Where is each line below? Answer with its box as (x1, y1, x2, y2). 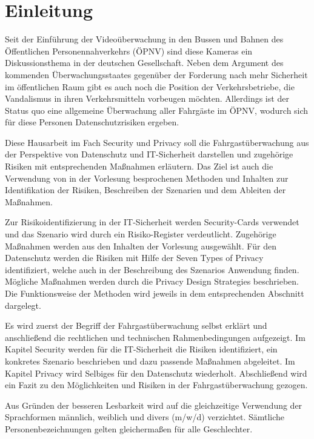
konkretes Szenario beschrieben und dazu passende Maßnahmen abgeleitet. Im (5, 354, 295, 367)
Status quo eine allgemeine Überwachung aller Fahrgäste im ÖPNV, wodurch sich (5, 104, 309, 116)
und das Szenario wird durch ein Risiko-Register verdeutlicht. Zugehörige (5, 228, 276, 240)
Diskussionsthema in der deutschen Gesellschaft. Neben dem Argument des (5, 56, 284, 69)
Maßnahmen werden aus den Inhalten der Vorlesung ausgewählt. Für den (5, 239, 276, 252)
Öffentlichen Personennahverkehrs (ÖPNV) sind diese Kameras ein (5, 44, 253, 57)
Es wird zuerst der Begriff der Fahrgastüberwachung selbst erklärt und (5, 319, 267, 332)
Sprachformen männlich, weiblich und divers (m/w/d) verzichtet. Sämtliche (5, 411, 285, 423)
